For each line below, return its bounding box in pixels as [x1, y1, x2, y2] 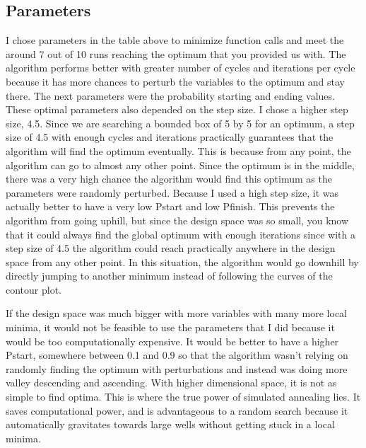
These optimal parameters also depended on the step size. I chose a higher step [6, 102, 348, 117]
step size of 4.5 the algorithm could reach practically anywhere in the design [6, 241, 336, 255]
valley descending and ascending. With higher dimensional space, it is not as [6, 375, 337, 390]
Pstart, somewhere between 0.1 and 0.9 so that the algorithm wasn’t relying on [6, 348, 348, 362]
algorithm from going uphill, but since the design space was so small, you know [6, 212, 349, 227]
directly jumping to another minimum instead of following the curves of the [6, 268, 333, 283]
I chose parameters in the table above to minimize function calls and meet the [6, 33, 344, 47]
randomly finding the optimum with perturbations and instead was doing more [6, 361, 348, 376]
